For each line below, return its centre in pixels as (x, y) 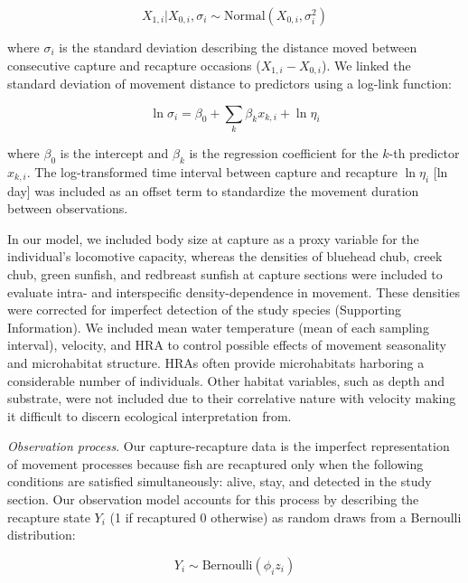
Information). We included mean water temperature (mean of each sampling (218, 327)
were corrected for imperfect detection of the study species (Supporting (205, 310)
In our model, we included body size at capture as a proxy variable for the (213, 238)
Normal (245, 16)
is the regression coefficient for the (284, 152)
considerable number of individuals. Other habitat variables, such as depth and (226, 380)
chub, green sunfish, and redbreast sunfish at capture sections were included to (225, 273)
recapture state (49, 517)
